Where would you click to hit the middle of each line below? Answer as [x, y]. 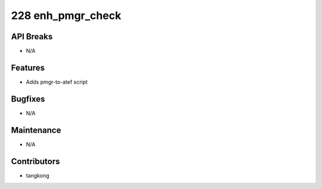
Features [28, 67]
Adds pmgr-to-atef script [57, 82]
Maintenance [36, 130]
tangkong [38, 175]
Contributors [35, 161]
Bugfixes [28, 99]
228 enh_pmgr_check [66, 15]
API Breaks [32, 37]
